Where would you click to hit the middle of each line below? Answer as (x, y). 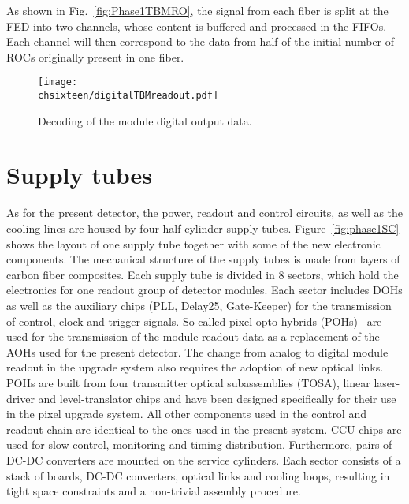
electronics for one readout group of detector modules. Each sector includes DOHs (204, 290)
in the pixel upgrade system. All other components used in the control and (186, 414)
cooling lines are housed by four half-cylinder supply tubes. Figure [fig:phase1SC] (203, 228)
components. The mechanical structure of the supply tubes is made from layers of (203, 259)
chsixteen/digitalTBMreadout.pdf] (128, 96)
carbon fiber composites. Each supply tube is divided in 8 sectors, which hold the (203, 274)
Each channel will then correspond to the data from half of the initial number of (201, 41)
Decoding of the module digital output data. (145, 120)
